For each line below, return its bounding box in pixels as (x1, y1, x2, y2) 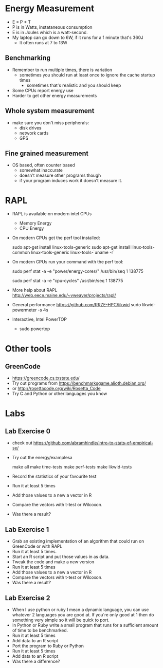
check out (12, 440, 33, 446)
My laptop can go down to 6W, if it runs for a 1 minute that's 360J (12, 35, 144, 40)
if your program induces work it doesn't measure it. (19, 178, 123, 184)
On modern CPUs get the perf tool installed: (12, 235, 100, 241)
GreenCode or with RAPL (12, 543, 62, 549)
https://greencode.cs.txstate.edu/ (12, 375, 80, 381)
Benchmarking (5, 54, 51, 62)
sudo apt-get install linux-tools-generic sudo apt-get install (12, 244, 130, 250)
